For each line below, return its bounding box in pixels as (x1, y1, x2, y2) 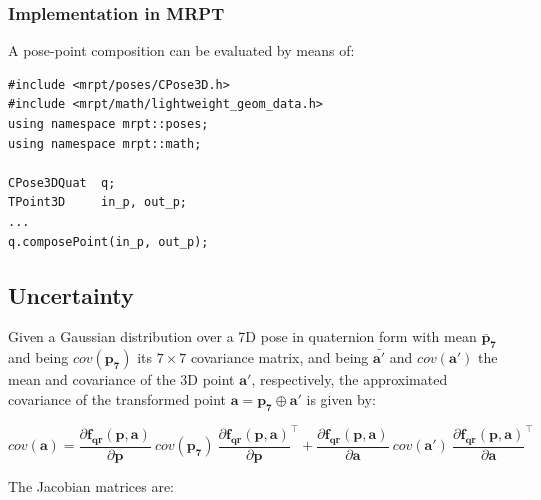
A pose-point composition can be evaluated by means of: (8, 40, 355, 61)
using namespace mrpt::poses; (8, 117, 209, 131)
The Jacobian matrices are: (8, 475, 174, 496)
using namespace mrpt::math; (8, 136, 202, 151)
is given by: (306, 388, 376, 409)
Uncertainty (8, 279, 134, 310)
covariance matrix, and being (190, 347, 369, 368)
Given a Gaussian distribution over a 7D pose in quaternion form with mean (8, 326, 477, 347)
